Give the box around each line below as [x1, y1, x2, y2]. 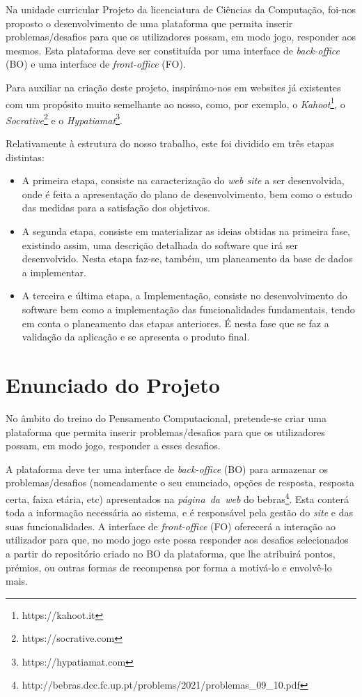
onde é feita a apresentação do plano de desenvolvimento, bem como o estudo [22, 186, 352, 201]
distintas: [6, 149, 45, 164]
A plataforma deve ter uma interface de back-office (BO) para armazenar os [6, 461, 329, 476]
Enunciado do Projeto [6, 370, 220, 398]
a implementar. [22, 264, 87, 279]
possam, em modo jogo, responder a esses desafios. [6, 438, 221, 453]
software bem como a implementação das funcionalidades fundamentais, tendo [22, 302, 355, 316]
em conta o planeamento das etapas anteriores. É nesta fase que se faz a [22, 315, 329, 330]
